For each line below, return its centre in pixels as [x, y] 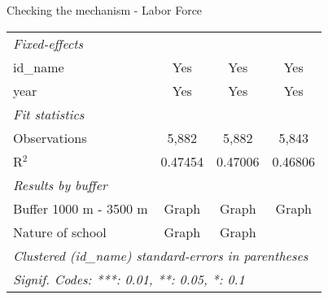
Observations [50, 137]
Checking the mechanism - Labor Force [105, 10]
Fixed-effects [48, 43]
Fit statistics [49, 114]
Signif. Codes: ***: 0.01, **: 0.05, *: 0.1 [129, 279]
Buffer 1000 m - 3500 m [81, 208]
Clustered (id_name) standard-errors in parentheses [161, 255]
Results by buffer [60, 184]
